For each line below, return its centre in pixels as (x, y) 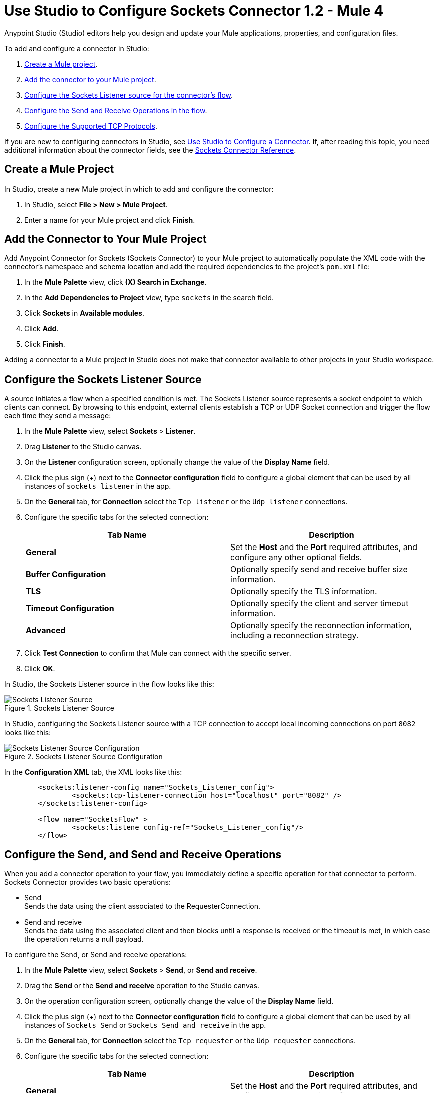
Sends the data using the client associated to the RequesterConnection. (142, 906)
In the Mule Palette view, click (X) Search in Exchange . (115, 282)
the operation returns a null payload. (84, 939)
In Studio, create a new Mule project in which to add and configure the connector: (139, 189)
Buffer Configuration (66, 574)
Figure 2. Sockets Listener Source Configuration (83, 757)
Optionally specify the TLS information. (304, 591)
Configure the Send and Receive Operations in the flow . (116, 110)
